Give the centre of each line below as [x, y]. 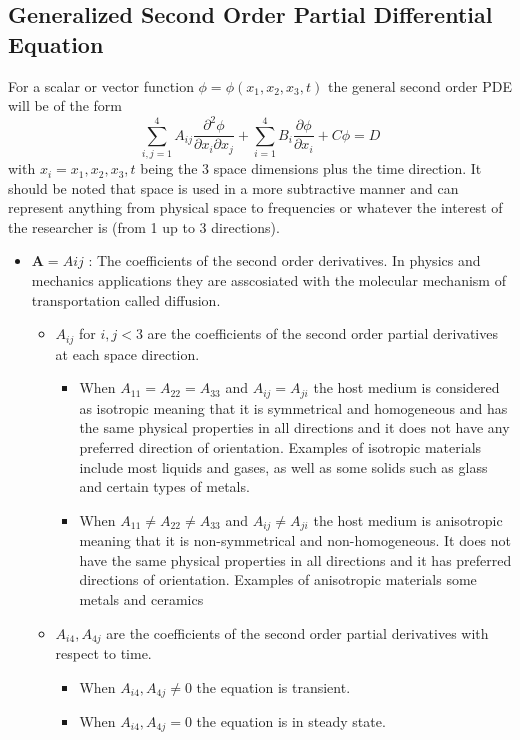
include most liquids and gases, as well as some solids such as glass [283, 466]
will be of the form [65, 105]
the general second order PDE [419, 85]
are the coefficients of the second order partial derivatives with [297, 632]
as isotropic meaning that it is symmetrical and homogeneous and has [293, 407]
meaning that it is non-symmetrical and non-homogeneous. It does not [295, 540]
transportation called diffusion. [126, 299]
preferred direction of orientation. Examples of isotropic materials [280, 446]
